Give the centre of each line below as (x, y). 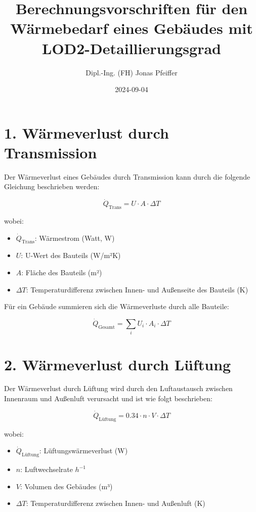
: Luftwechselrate (47, 469)
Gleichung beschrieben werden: (52, 186)
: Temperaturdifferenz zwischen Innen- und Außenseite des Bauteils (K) (137, 289)
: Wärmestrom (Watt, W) (75, 238)
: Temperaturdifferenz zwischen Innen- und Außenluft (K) (116, 503)
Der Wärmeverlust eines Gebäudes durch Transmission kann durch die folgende (127, 176)
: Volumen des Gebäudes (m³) (66, 486)
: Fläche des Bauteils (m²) (62, 272)
